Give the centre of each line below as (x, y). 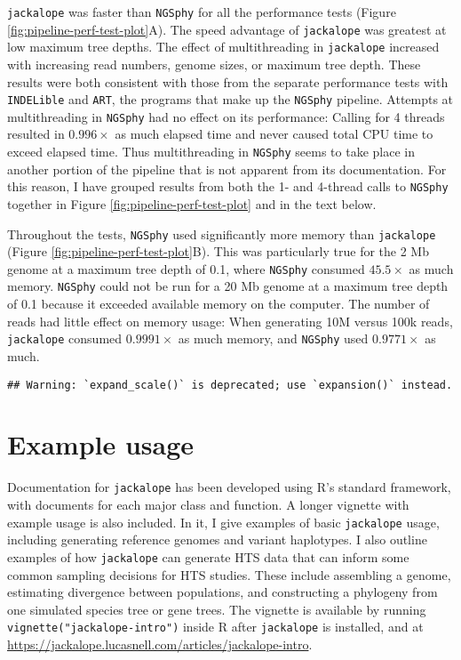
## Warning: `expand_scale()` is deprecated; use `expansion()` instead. (230, 385)
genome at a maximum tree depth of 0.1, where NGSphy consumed (186, 268)
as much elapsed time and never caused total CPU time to (274, 134)
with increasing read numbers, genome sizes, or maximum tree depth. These (214, 64)
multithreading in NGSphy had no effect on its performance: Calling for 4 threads (226, 116)
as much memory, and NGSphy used (273, 338)
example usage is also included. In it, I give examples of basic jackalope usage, (223, 522)
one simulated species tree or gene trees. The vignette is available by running (217, 609)
